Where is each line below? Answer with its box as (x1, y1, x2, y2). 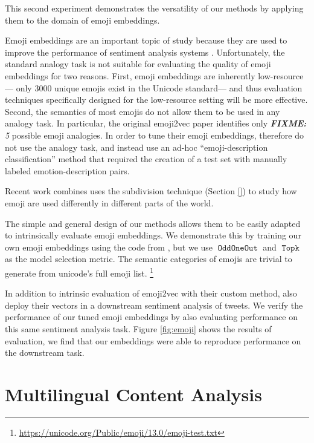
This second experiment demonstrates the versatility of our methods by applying (5, 2, 304, 14)
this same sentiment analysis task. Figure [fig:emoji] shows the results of (5, 322, 272, 335)
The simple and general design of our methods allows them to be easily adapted (5, 217, 301, 229)
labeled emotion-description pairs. (5, 164, 130, 177)
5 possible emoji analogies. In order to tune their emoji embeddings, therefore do (5, 128, 304, 141)
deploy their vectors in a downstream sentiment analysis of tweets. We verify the (5, 298, 303, 311)
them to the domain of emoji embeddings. (5, 13, 160, 26)
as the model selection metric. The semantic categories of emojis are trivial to (5, 252, 292, 265)
